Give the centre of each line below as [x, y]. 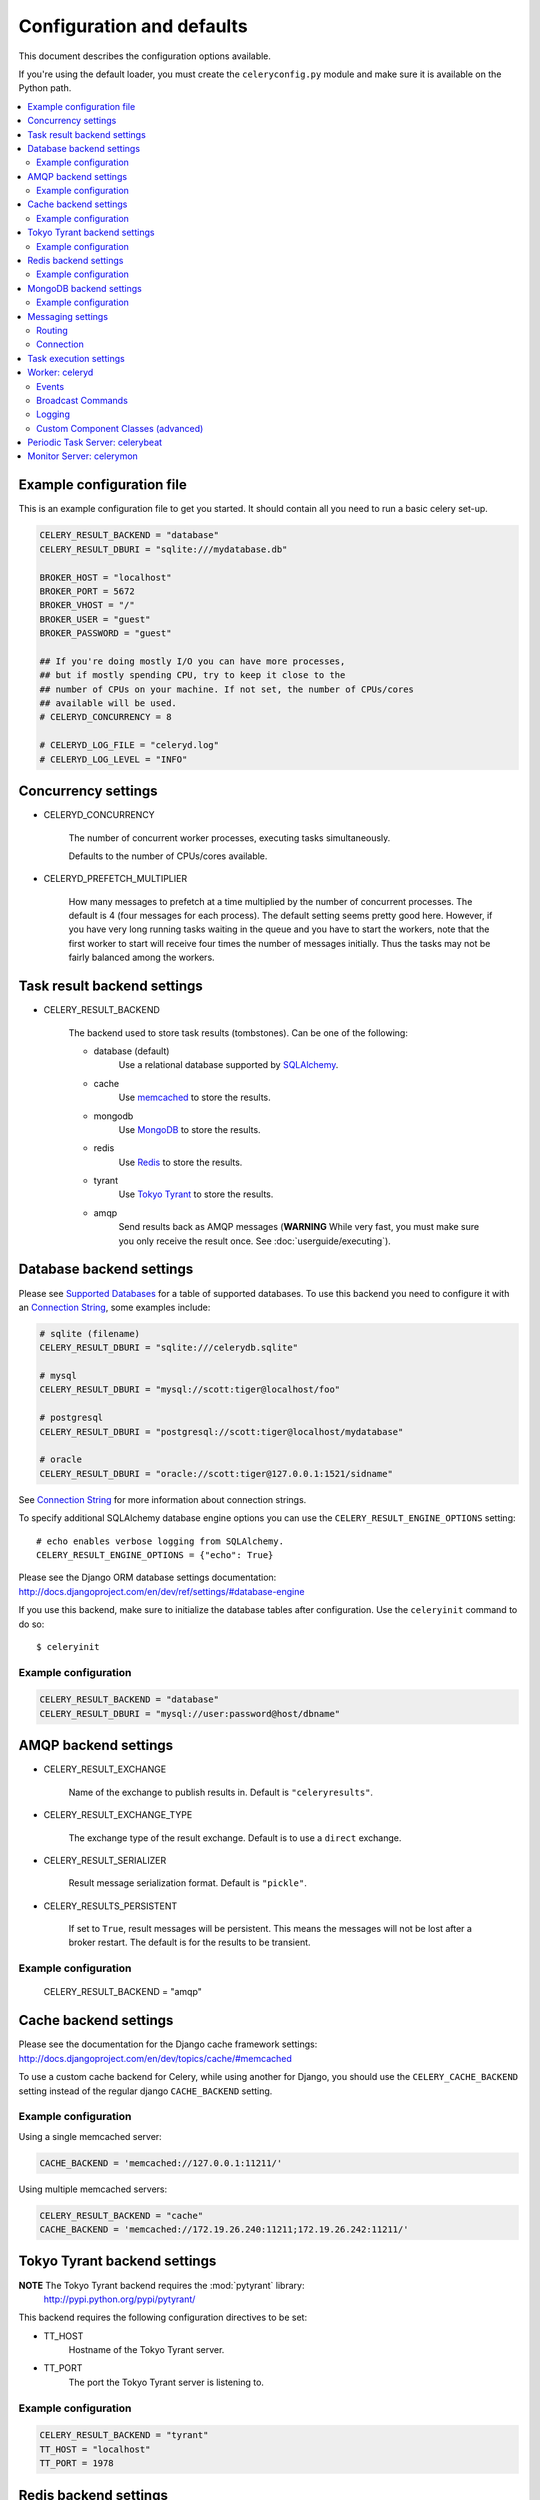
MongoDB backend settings [84, 288]
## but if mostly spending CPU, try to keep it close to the [192, 675]
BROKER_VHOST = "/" [87, 605]
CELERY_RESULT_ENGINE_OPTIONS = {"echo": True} [155, 1554]
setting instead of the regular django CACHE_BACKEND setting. [145, 2091]
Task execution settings [76, 358]
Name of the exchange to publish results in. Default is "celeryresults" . [221, 1792]
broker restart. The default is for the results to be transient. [189, 1942]
